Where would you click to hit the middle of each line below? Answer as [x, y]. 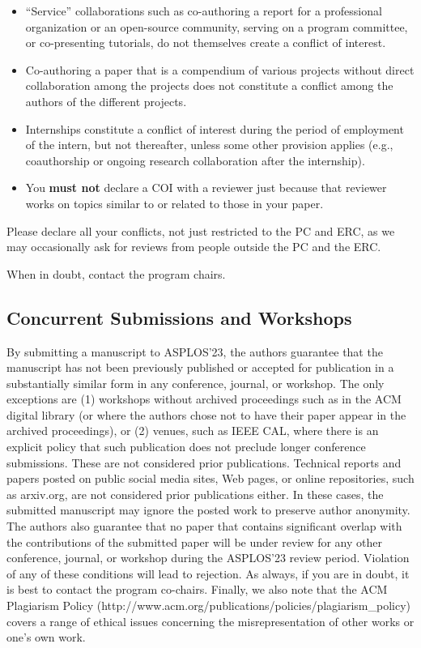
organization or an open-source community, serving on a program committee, [217, 26]
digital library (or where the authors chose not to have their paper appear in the [206, 414]
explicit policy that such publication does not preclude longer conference [186, 447]
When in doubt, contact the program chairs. [116, 273]
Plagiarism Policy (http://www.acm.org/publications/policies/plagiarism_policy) [209, 605]
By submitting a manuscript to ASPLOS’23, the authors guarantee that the [195, 351]
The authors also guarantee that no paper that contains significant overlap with [204, 526]
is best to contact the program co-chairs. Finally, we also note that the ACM [197, 589]
